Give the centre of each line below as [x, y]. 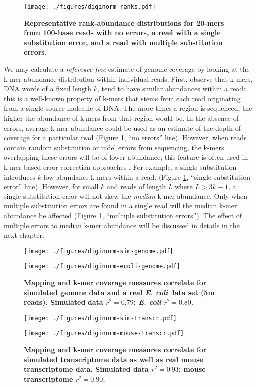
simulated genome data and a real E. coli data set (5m [119, 292]
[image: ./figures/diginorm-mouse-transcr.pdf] [104, 333]
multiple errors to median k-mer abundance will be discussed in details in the [122, 225]
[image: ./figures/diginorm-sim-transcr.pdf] [100, 318]
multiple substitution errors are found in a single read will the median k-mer [121, 206]
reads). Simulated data [64, 302]
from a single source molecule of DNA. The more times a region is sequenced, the [128, 108]
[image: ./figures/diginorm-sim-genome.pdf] [99, 251]
